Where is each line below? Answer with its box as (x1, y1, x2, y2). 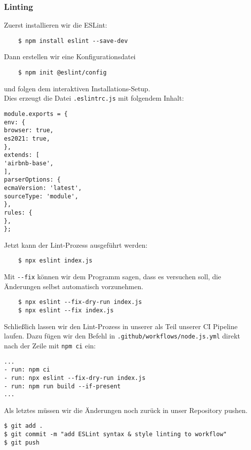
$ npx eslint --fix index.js (18, 306, 114, 314)
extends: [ (4, 151, 40, 159)
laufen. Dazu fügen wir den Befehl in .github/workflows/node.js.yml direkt (4, 331, 241, 341)
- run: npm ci (4, 366, 50, 374)
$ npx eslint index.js (18, 257, 92, 264)
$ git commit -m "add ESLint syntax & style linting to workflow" (4, 431, 227, 438)
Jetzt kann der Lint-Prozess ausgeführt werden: (4, 239, 148, 250)
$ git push (4, 439, 40, 446)
